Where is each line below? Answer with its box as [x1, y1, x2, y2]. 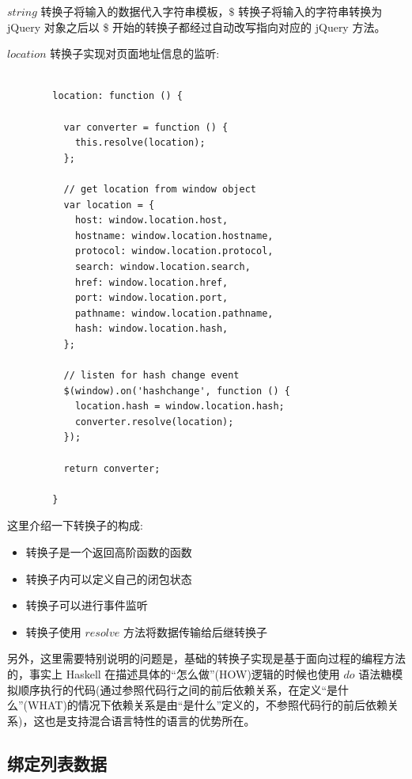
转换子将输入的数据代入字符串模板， [40, 3, 229, 19]
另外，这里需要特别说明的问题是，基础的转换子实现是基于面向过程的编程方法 [7, 650, 406, 667]
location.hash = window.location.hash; [74, 401, 285, 412]
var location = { [63, 199, 155, 211]
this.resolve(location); [74, 137, 206, 149]
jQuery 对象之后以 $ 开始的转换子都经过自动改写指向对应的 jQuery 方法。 [7, 18, 386, 35]
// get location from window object [63, 183, 256, 195]
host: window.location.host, [74, 215, 229, 226]
